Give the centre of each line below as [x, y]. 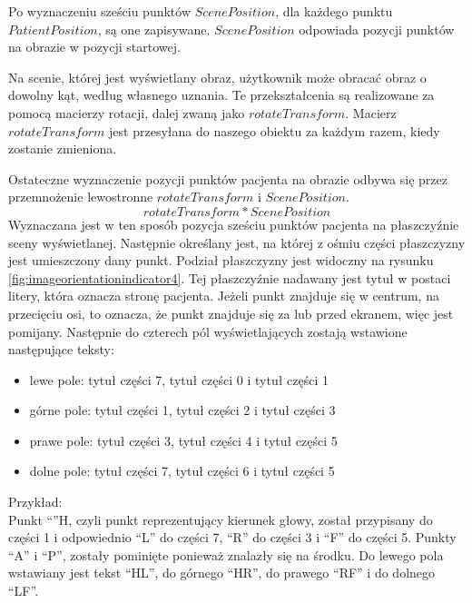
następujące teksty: [61, 349]
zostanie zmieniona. [63, 148]
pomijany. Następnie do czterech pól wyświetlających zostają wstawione [208, 331]
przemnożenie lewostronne [81, 197]
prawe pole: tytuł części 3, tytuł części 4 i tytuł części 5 [183, 440]
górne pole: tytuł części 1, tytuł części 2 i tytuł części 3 [182, 410]
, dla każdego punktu [334, 11]
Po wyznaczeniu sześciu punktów [99, 11]
